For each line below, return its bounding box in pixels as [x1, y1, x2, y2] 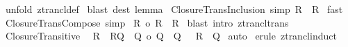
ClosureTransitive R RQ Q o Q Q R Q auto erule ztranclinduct [5, 29, 337, 43]
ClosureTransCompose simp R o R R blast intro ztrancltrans [5, 15, 289, 29]
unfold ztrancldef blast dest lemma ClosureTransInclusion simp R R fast [5, 2, 343, 16]
